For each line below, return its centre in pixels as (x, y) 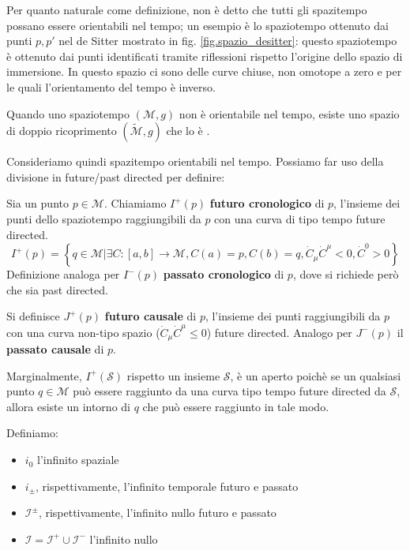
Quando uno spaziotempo (68, 113)
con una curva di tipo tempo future (300, 218)
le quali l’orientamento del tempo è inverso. (111, 86)
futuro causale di (150, 316)
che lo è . (188, 131)
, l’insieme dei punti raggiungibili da (293, 316)
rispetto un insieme (173, 375)
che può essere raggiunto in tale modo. (236, 406)
